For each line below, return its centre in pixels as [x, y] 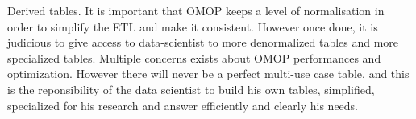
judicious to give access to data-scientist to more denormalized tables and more [203, 42]
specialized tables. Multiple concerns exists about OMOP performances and [194, 57]
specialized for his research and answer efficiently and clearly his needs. [183, 105]
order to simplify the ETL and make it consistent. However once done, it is [193, 26]
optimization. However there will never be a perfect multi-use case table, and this [208, 74]
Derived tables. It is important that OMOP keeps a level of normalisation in [196, 10]
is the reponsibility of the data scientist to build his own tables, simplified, [191, 89]
